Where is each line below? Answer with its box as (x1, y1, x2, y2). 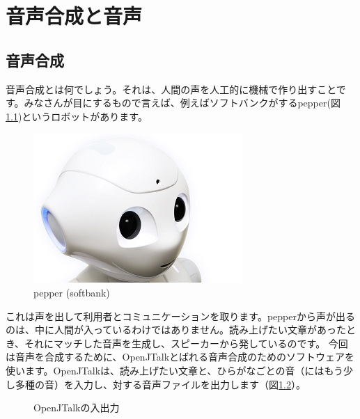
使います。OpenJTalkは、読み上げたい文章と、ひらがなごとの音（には (6, 363, 324, 377)
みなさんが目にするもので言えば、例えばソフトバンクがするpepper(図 (24, 95, 341, 110)
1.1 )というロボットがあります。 (6, 109, 148, 123)
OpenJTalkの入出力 (33, 400, 120, 415)
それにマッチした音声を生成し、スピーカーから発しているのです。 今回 (24, 335, 348, 350)
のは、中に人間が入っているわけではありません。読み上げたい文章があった (6, 322, 346, 337)
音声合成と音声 (6, 1, 143, 30)
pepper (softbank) (33, 285, 110, 299)
